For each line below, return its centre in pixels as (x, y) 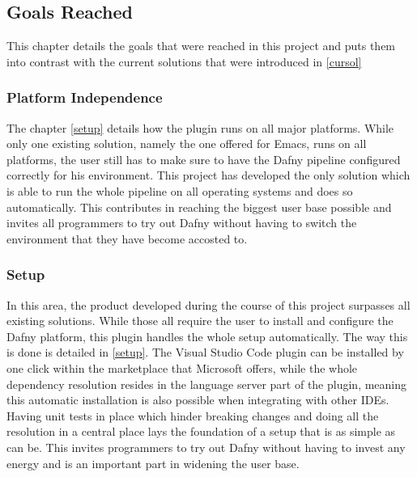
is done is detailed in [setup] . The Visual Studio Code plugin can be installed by (205, 352)
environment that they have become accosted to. (127, 238)
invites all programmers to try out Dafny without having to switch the (182, 223)
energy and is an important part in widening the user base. (153, 463)
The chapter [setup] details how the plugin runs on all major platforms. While (200, 127)
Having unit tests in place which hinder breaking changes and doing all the (193, 415)
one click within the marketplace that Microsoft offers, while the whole (182, 367)
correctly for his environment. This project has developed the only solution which (208, 175)
